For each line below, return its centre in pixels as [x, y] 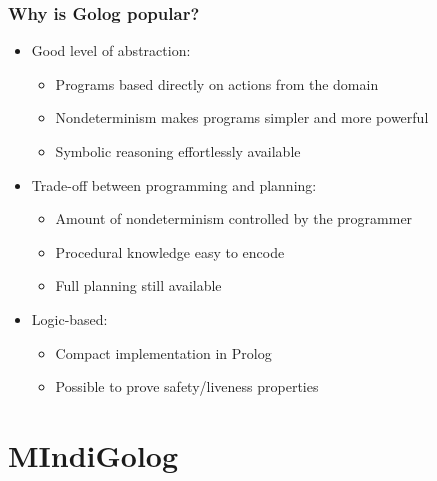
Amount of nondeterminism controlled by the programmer [234, 218]
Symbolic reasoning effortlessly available [178, 151]
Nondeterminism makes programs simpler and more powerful [242, 117]
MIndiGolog [93, 454]
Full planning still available [138, 285]
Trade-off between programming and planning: [174, 184]
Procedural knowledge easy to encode [170, 251]
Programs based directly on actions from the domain [217, 83]
